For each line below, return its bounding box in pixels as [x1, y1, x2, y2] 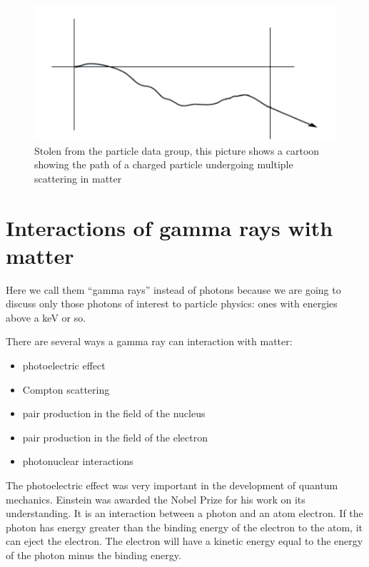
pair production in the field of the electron [22, 429, 208, 444]
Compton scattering [22, 382, 110, 397]
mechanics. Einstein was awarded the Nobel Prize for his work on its [6, 491, 305, 506]
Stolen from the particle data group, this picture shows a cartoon [34, 143, 320, 158]
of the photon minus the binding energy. [6, 547, 181, 562]
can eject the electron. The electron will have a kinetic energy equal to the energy [6, 533, 363, 548]
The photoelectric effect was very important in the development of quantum [6, 477, 338, 492]
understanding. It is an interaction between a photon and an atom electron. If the [6, 506, 363, 521]
